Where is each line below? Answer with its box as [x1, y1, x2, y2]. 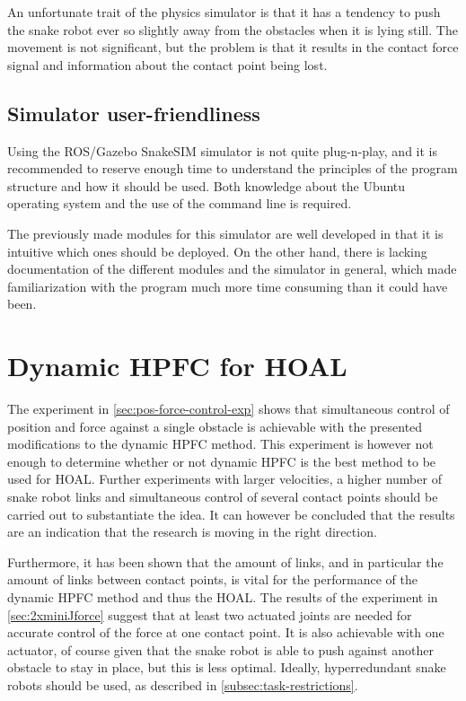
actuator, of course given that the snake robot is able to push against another [7, 640, 434, 659]
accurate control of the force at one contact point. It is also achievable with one [7, 623, 444, 642]
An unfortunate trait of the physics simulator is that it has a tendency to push [7, 3, 441, 21]
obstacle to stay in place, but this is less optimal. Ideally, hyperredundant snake [7, 658, 446, 677]
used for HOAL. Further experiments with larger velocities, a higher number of [7, 469, 442, 488]
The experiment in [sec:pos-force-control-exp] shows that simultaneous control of [7, 399, 450, 418]
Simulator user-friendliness [7, 99, 260, 127]
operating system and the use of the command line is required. [7, 194, 352, 213]
